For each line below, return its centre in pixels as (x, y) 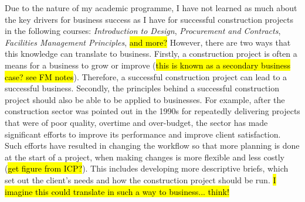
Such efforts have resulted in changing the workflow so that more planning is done (152, 145)
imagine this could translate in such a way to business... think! (117, 191)
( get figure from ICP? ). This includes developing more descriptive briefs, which (147, 168)
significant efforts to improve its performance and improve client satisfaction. (143, 134)
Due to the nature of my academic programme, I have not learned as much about (151, 8)
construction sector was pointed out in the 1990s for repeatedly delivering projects (152, 111)
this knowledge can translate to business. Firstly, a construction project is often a (151, 54)
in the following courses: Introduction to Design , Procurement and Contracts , (143, 31)
